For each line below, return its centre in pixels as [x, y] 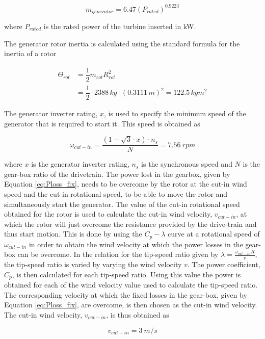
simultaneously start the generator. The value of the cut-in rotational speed [122, 204]
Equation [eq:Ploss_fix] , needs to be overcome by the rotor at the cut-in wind [126, 184]
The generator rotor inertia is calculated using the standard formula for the [122, 43]
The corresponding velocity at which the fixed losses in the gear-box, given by [126, 294]
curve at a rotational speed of [214, 234]
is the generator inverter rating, [80, 164]
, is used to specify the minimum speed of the [175, 113]
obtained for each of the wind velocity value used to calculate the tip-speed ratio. [131, 285]
